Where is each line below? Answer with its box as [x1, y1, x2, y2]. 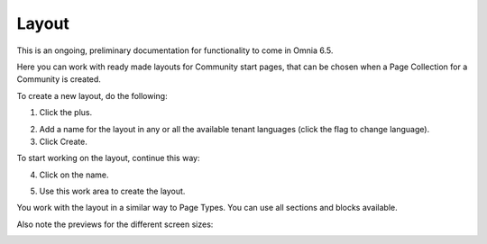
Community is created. [16, 74, 101, 85]
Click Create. [39, 136, 87, 147]
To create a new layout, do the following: [16, 90, 168, 101]
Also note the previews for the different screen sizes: [16, 219, 214, 230]
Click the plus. [39, 107, 93, 118]
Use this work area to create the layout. [39, 185, 186, 197]
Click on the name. [39, 169, 109, 180]
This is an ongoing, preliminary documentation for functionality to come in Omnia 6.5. [16, 45, 334, 56]
